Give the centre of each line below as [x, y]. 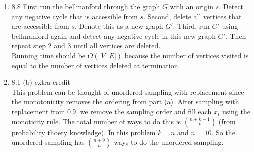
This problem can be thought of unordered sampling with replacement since [128, 91]
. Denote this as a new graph [119, 26]
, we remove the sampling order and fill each [144, 111]
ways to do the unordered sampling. [169, 142]
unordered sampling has [48, 142]
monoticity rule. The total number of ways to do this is [96, 121]
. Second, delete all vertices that [192, 16]
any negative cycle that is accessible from [75, 16]
